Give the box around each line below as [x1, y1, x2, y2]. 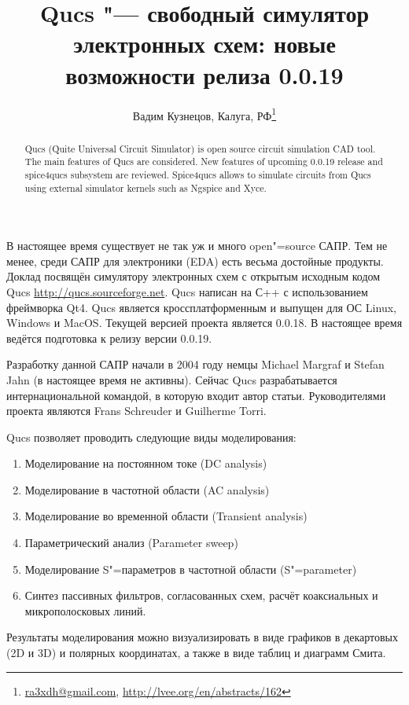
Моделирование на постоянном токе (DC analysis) [24, 455, 267, 472]
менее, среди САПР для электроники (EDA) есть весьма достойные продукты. [6, 252, 384, 269]
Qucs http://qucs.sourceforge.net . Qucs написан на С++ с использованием [6, 283, 368, 299]
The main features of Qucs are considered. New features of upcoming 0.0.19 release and [24, 155, 383, 168]
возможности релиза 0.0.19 [65, 58, 344, 90]
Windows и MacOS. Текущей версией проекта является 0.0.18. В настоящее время [6, 314, 403, 331]
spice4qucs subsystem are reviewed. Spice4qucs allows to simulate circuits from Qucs [24, 167, 371, 181]
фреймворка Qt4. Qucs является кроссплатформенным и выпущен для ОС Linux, [6, 299, 396, 315]
